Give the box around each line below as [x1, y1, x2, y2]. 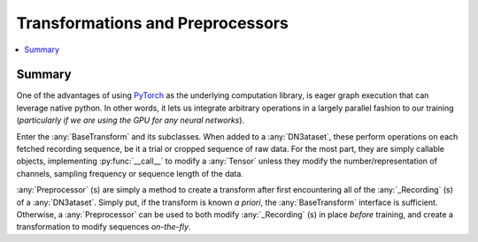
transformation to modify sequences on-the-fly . [16, 222, 191, 232]
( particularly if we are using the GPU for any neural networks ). [16, 115, 245, 125]
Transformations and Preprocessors [16, 13, 289, 33]
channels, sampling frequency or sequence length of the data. [16, 168, 243, 178]
